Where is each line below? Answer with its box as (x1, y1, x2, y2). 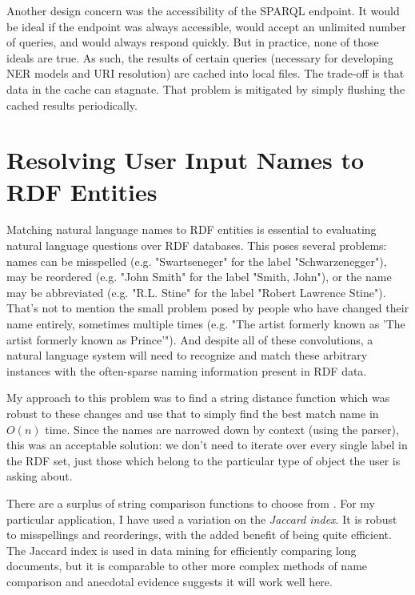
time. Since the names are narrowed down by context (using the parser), (45, 420, 399, 437)
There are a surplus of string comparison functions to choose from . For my (6, 494, 375, 511)
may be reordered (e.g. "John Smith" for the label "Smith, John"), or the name (6, 268, 392, 285)
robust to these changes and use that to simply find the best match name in (6, 405, 379, 421)
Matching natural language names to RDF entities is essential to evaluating (6, 221, 377, 238)
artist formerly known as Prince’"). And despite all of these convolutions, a (6, 331, 373, 348)
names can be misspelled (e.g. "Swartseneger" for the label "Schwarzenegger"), (6, 252, 387, 269)
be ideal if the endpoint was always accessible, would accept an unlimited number (6, 18, 406, 34)
